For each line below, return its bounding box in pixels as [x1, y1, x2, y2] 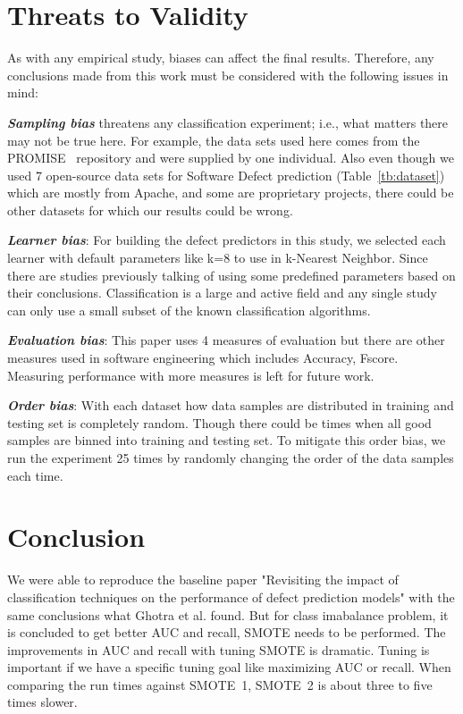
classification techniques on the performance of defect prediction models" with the [7, 587, 455, 606]
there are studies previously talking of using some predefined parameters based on [7, 265, 456, 284]
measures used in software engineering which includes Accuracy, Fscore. [7, 349, 399, 367]
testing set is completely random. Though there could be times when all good [7, 413, 432, 432]
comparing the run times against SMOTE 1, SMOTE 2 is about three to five [7, 675, 433, 693]
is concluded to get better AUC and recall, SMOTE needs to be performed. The [7, 623, 446, 642]
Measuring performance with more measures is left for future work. [7, 365, 375, 384]
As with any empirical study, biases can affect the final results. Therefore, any [7, 48, 434, 67]
